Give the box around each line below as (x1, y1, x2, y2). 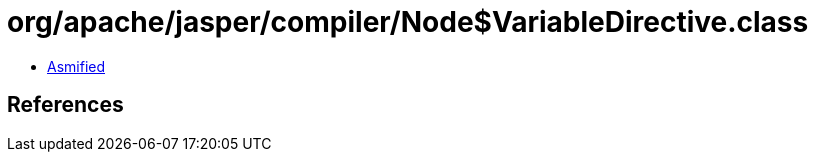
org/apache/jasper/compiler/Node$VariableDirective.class (7, 5, 809, 39)
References (7, 92, 124, 118)
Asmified (47, 57, 106, 75)
